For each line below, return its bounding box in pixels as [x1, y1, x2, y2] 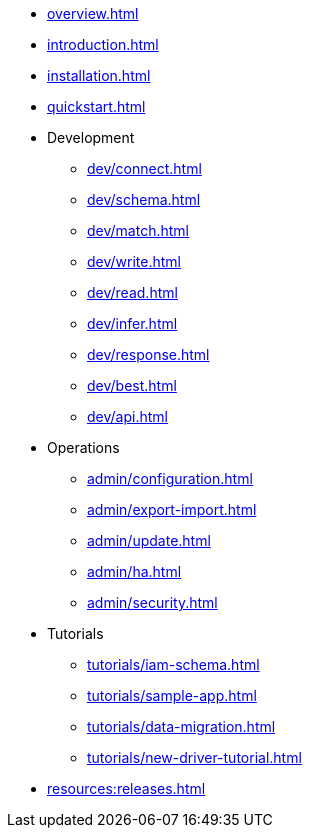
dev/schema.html [87, 191, 201, 208]
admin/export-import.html [87, 501, 257, 518]
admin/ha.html [87, 563, 182, 580]
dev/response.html [87, 346, 210, 363]
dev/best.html [87, 377, 177, 394]
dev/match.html [87, 222, 189, 239]
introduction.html [47, 36, 159, 53]
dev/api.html [87, 408, 168, 425]
